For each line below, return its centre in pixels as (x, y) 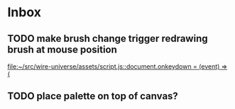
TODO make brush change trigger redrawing (108, 39)
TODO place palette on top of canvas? (93, 96)
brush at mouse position (62, 49)
